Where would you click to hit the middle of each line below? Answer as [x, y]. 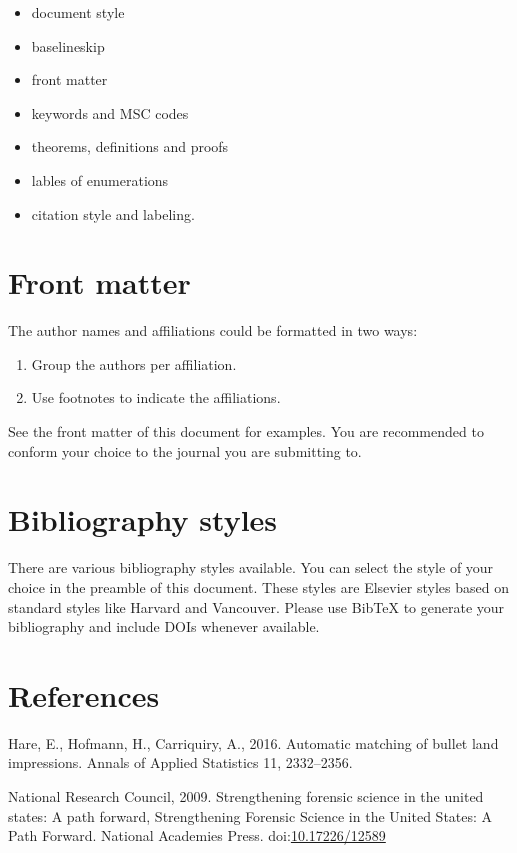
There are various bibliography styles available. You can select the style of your [251, 567]
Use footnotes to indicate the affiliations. [156, 397]
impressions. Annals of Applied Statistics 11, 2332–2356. [180, 762]
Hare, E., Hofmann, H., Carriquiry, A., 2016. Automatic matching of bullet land [253, 742]
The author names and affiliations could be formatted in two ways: [213, 330]
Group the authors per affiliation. [134, 363]
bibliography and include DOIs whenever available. [164, 626]
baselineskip [68, 45]
